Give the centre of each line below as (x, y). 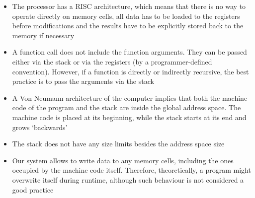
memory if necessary (43, 35)
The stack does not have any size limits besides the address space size (118, 144)
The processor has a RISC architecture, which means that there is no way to (129, 6)
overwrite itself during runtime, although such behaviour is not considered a (128, 179)
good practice (33, 189)
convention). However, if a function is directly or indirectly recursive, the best (130, 71)
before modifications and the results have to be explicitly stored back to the (128, 26)
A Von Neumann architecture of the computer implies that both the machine (130, 98)
